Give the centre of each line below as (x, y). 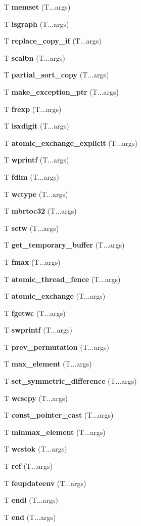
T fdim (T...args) (32, 176)
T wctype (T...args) (36, 194)
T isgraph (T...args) (37, 24)
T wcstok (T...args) (36, 449)
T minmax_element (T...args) (55, 432)
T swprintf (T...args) (38, 330)
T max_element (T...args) (48, 364)
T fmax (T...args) (32, 261)
